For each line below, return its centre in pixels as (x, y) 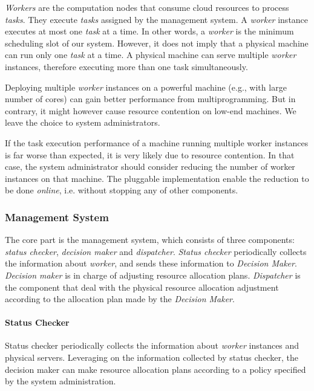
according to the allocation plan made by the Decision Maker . (120, 299)
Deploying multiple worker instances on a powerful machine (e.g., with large (146, 87)
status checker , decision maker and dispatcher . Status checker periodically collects (156, 251)
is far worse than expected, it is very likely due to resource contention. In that (150, 154)
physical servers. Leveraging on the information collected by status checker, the (152, 357)
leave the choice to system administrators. (83, 122)
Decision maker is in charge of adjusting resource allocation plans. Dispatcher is (153, 275)
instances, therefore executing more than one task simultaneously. (126, 66)
